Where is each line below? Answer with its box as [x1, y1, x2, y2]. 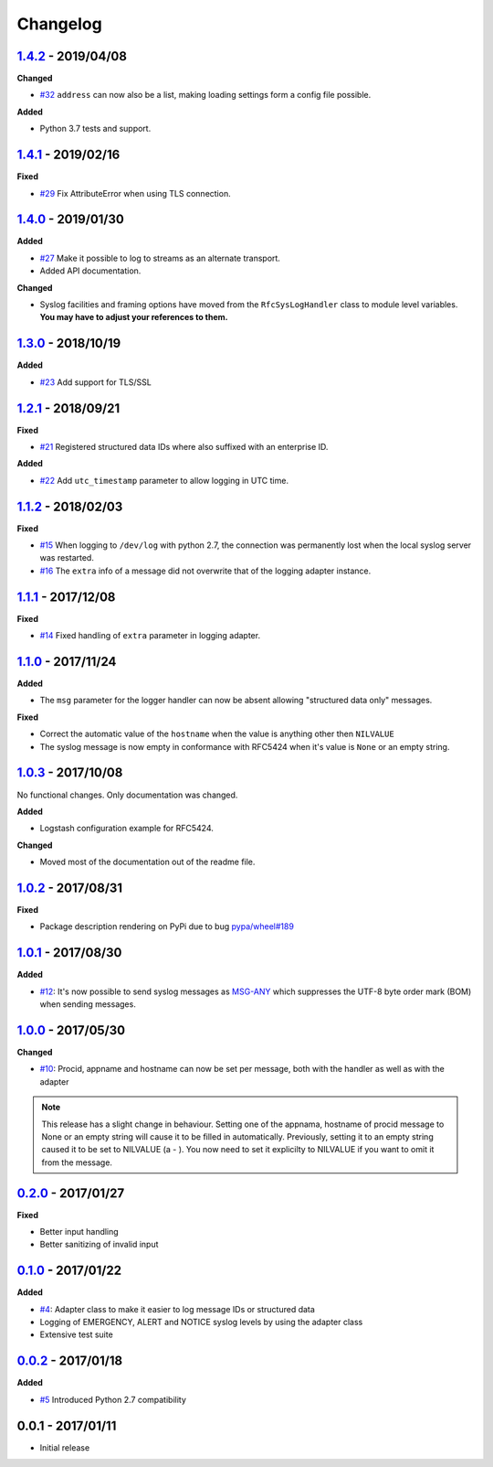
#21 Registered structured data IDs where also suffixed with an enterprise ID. [39, 441, 329, 452]
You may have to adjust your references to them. [39, 312, 228, 323]
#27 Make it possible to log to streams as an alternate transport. [39, 252, 280, 263]
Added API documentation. [39, 265, 142, 276]
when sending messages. [39, 999, 136, 1010]
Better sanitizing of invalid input [39, 1239, 159, 1250]
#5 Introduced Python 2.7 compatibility [39, 1394, 187, 1405]
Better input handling [39, 1226, 119, 1237]
